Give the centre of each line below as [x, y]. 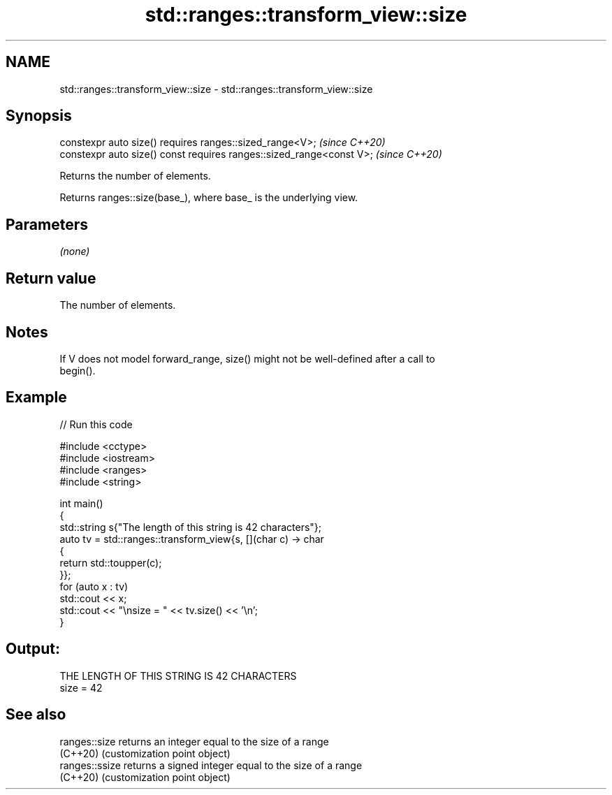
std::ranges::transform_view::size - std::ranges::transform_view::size [216, 89]
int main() [81, 503]
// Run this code [96, 424]
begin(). [78, 370]
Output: [33, 649]
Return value [51, 278]
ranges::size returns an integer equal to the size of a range [194, 741]
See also [36, 715]
